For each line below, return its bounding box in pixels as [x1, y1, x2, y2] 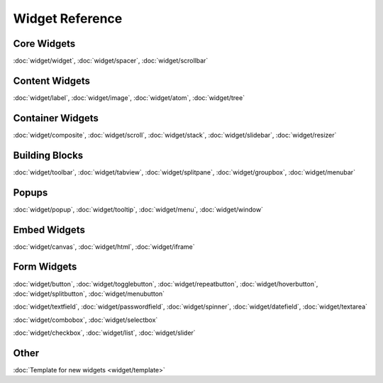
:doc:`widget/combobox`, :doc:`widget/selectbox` [13, 316, 158, 324]
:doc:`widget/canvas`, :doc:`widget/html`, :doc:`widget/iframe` [13, 242, 195, 251]
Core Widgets [13, 38, 76, 50]
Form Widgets [13, 261, 77, 273]
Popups [13, 187, 48, 199]
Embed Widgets [13, 223, 85, 235]
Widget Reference [13, 11, 123, 26]
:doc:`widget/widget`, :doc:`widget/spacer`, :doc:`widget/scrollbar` [13, 57, 209, 65]
